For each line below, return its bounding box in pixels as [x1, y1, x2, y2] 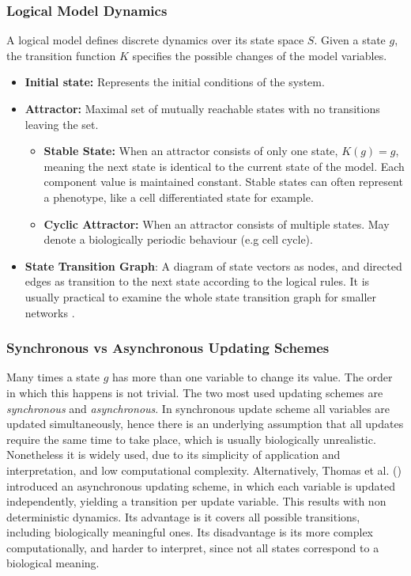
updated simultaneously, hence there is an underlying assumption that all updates [6, 415, 404, 432]
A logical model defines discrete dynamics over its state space [6, 32, 304, 48]
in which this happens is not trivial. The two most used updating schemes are [6, 384, 383, 400]
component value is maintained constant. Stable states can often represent [43, 173, 403, 190]
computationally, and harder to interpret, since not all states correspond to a [6, 539, 379, 555]
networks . [25, 304, 75, 320]
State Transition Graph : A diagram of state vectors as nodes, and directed [25, 257, 402, 274]
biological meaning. [6, 555, 100, 571]
